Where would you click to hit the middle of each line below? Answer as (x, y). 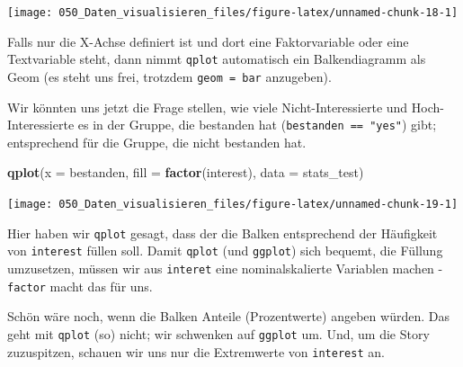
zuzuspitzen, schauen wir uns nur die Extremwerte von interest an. (196, 351)
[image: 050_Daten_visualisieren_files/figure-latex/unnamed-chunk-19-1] (233, 204)
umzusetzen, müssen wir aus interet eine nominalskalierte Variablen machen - (225, 268)
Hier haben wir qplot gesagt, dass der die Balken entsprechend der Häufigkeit (223, 233)
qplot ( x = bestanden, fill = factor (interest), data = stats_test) (186, 172)
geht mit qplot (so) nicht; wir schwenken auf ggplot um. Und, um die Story (218, 333)
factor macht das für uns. (80, 286)
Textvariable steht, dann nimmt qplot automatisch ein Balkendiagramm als (217, 59)
